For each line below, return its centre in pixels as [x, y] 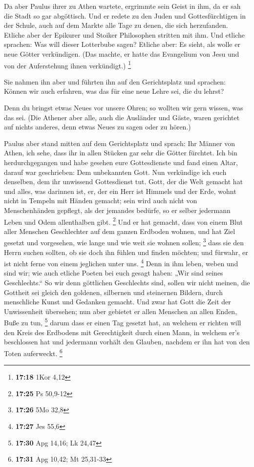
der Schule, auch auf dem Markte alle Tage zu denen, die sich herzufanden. [116, 25]
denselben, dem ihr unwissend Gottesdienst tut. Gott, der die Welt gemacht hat [124, 181]
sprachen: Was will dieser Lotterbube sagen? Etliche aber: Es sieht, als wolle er [122, 44]
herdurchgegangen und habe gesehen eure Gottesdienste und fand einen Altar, [121, 162]
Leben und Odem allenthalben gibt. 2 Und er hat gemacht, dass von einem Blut [124, 221]
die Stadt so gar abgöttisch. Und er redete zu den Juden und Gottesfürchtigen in [125, 15]
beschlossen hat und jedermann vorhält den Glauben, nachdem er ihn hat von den [127, 342]
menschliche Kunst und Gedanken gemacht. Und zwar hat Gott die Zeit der [117, 302]
